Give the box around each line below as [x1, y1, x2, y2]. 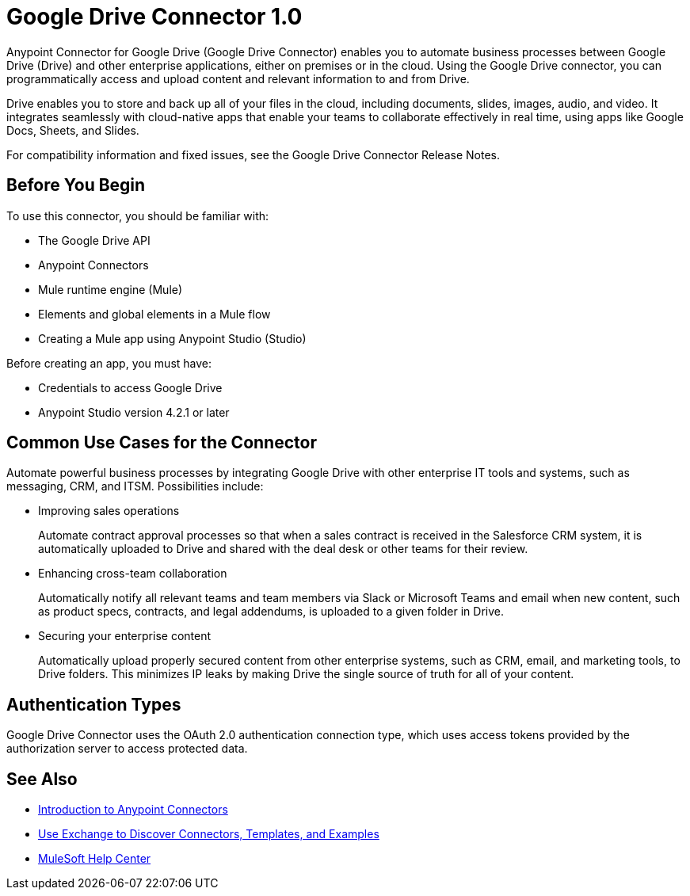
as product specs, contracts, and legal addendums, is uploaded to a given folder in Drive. [38, 604, 505, 619]
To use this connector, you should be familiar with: [6, 208, 269, 223]
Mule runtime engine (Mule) [38, 282, 183, 296]
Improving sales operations [38, 504, 180, 518]
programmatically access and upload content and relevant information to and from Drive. [6, 71, 470, 86]
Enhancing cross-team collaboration [38, 566, 227, 581]
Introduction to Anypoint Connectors [38, 803, 228, 817]
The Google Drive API [38, 233, 151, 247]
